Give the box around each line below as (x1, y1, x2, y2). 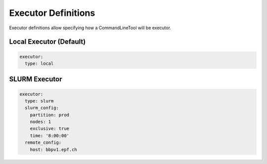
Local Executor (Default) (9, 38, 86, 46)
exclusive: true (30, 126, 69, 131)
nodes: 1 (30, 119, 51, 125)
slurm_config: (25, 105, 59, 111)
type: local (25, 60, 54, 66)
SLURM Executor (9, 75, 62, 84)
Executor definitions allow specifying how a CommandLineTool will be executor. (9, 25, 172, 31)
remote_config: (25, 140, 62, 146)
